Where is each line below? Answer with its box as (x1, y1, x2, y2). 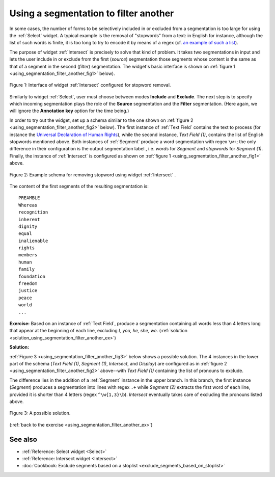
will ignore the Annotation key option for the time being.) (9, 108, 129, 114)
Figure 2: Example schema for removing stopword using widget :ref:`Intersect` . (9, 171, 176, 178)
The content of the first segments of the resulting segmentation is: (9, 183, 149, 189)
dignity (18, 223, 38, 229)
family (18, 267, 35, 272)
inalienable (18, 237, 48, 244)
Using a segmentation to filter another (9, 8, 174, 19)
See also (9, 435, 38, 443)
